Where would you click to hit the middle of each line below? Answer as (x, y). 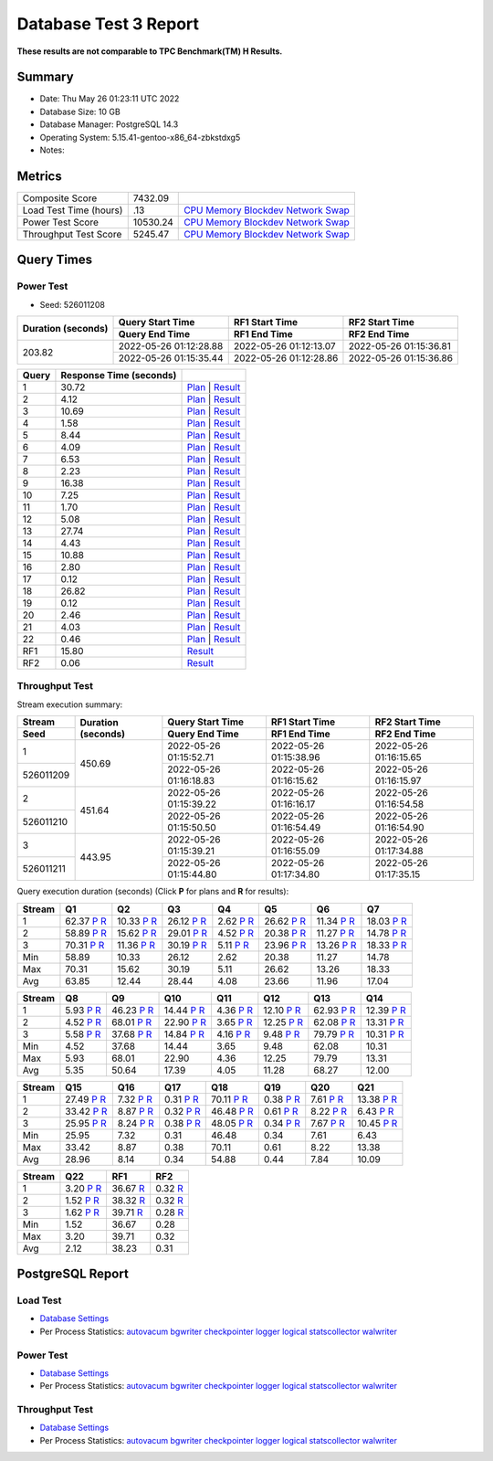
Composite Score (60, 198)
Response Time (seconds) (119, 376)
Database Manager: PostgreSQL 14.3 (109, 124)
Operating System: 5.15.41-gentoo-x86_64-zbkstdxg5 (140, 137)
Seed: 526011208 (72, 304)
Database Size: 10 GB (80, 111)
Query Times (55, 260)
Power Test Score (61, 222)
